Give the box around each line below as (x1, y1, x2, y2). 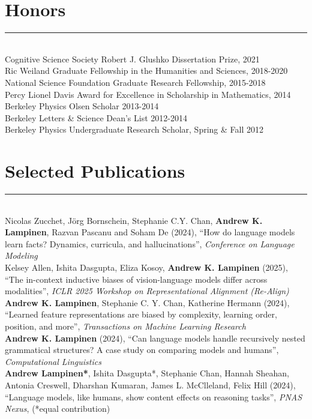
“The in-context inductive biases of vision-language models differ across (5, 273, 268, 285)
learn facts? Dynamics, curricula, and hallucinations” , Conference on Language (5, 237, 295, 250)
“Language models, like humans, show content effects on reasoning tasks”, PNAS (5, 390, 302, 403)
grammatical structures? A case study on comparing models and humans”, (5, 343, 279, 356)
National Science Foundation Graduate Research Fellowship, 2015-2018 (5, 76, 266, 88)
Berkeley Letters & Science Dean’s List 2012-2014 (5, 111, 187, 124)
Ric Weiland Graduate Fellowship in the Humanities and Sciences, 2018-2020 (5, 64, 288, 77)
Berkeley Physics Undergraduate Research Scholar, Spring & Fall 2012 (5, 123, 263, 136)
